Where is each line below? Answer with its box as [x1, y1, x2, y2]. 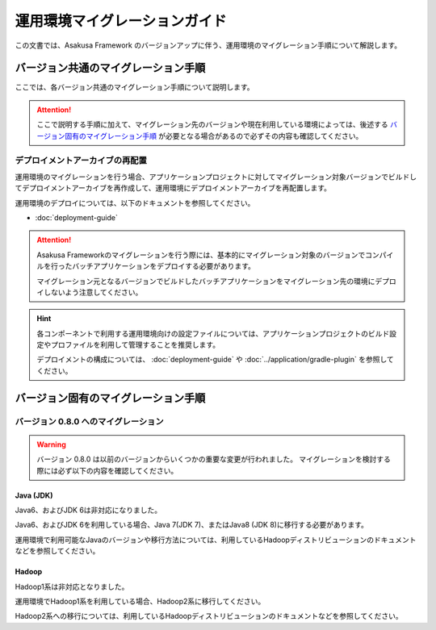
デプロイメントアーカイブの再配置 [15, 155, 147, 166]
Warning [36, 440, 66, 449]
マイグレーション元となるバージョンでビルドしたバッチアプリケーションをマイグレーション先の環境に [36, 276, 375, 286]
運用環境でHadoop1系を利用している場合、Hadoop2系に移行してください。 [15, 596, 266, 606]
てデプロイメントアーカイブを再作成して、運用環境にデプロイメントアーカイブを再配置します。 [15, 183, 331, 193]
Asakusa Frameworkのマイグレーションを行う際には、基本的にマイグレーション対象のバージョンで [36, 250, 366, 260]
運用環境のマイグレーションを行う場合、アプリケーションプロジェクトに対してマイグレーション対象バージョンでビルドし [15, 172, 417, 181]
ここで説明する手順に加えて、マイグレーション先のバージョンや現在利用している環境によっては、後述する [36, 119, 388, 129]
